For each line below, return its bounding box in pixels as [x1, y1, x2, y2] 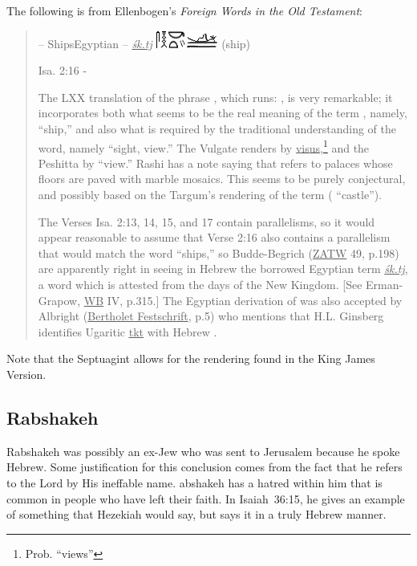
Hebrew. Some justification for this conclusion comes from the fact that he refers [6, 458, 403, 475]
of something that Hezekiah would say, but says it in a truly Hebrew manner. [6, 506, 387, 523]
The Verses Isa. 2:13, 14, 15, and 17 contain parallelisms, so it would [38, 213, 375, 230]
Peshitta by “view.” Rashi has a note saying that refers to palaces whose [38, 154, 393, 171]
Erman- [366, 275, 403, 292]
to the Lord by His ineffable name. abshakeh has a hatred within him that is [6, 474, 383, 491]
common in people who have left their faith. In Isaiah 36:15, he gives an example [6, 490, 405, 507]
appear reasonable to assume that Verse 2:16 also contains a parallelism [38, 229, 391, 246]
